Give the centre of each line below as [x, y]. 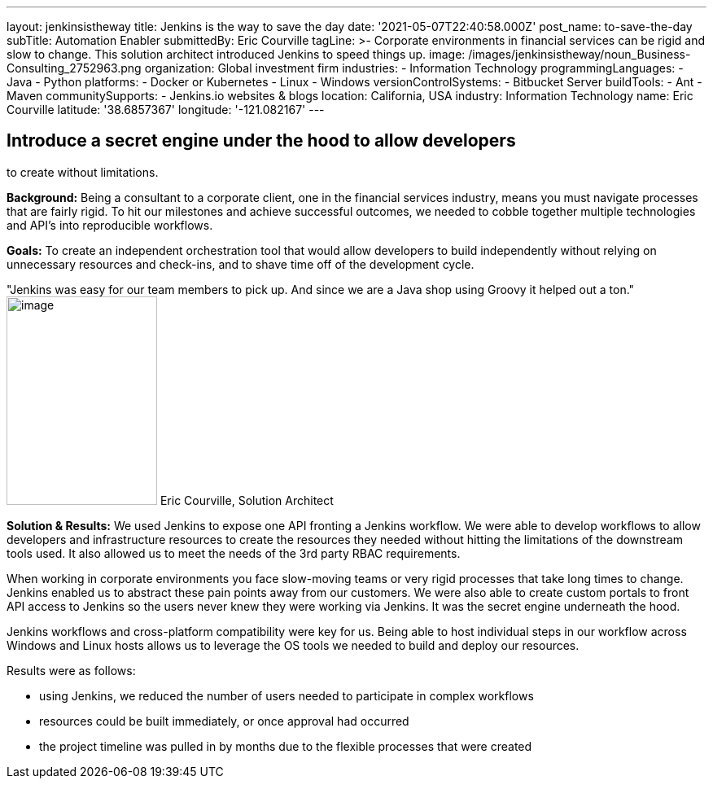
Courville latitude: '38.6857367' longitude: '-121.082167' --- [166, 110]
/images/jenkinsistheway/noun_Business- [580, 54]
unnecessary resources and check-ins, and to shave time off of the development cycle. [241, 264]
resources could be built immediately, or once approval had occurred [224, 721]
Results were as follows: [71, 670]
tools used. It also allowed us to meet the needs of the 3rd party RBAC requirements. [234, 553]
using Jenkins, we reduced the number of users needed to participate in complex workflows [287, 695]
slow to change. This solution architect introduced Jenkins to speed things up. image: [236, 54]
